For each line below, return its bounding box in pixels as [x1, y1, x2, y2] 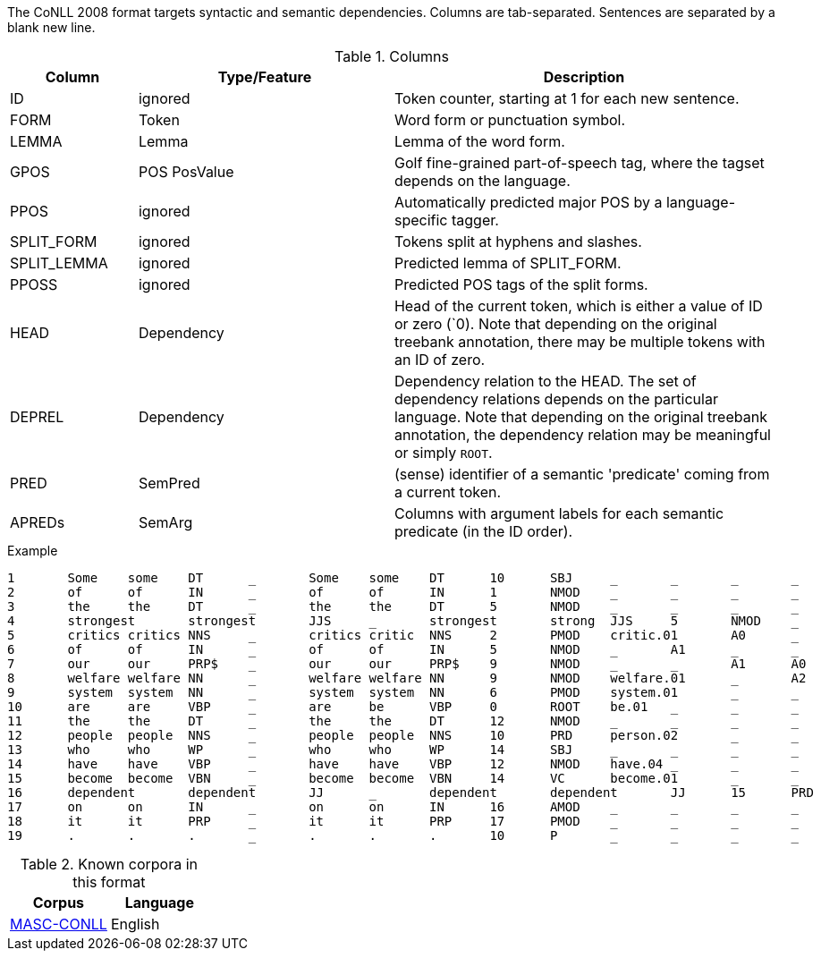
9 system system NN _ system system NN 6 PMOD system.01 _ [7, 685, 739, 699]
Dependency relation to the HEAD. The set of [394, 372, 697, 390]
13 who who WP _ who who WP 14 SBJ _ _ [7, 742, 800, 757]
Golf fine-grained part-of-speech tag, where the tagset [394, 154, 765, 172]
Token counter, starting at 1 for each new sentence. [394, 89, 740, 107]
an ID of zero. [394, 351, 486, 369]
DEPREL [10, 408, 64, 426]
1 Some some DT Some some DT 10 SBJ [7, 571, 573, 585]
